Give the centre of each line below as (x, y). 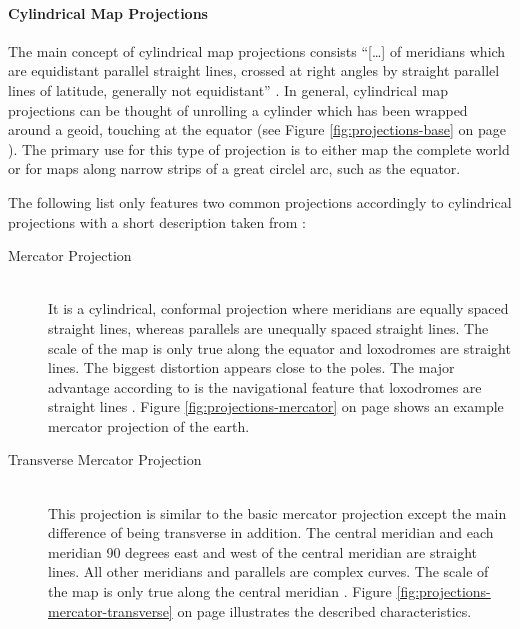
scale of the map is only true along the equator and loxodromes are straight (279, 347)
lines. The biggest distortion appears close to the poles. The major (251, 367)
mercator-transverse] (110, 610)
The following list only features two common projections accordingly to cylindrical (260, 201)
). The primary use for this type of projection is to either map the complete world (259, 148)
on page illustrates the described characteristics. (324, 610)
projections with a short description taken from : (157, 221)
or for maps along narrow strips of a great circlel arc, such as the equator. (234, 168)
